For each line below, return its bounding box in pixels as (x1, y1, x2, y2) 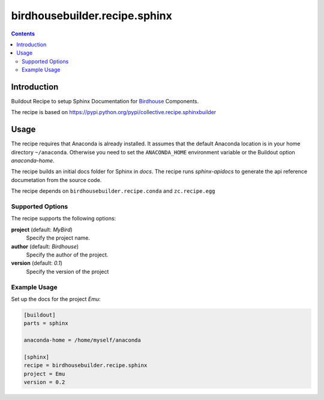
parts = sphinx (23, 320, 68, 327)
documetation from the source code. (11, 176, 102, 183)
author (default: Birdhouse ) (11, 243, 79, 250)
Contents (11, 30, 35, 37)
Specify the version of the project (26, 268, 109, 275)
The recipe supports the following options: (11, 215, 116, 222)
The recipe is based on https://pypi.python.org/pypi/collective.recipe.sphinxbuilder (11, 109, 217, 116)
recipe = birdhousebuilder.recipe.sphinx (23, 362, 148, 369)
